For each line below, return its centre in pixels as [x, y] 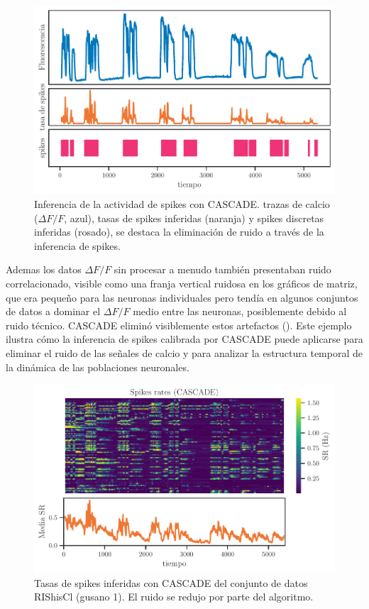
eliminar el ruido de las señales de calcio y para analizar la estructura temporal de [184, 352]
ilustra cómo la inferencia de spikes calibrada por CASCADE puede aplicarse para [184, 339]
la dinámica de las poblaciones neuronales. [98, 367]
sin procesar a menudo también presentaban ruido [222, 269]
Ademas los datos [44, 269]
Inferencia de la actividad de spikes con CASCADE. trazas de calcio [182, 203]
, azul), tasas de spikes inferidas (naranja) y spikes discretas [194, 218]
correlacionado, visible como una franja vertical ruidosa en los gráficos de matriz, [182, 283]
